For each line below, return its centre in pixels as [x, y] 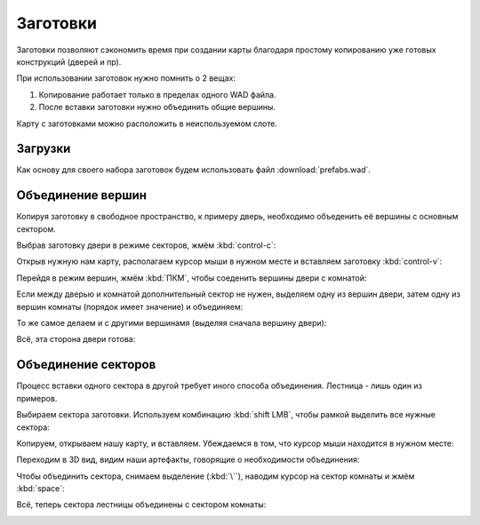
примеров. [37, 398]
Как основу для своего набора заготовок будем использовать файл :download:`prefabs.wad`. [193, 170]
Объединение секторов [86, 365]
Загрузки [44, 149]
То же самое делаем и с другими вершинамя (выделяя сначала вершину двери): [172, 323]
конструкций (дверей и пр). [69, 61]
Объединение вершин [81, 195]
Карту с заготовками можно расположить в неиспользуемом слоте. [147, 123]
